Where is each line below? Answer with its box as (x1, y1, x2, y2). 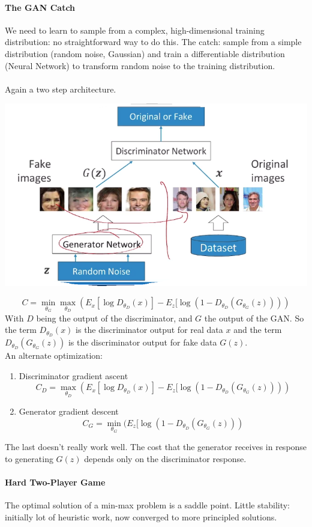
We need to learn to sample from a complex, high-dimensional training (5, 23, 265, 36)
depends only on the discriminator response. (84, 452, 247, 465)
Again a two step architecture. (5, 82, 116, 95)
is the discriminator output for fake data (68, 336, 217, 349)
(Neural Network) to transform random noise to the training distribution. (5, 59, 275, 72)
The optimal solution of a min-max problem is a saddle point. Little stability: (5, 499, 290, 511)
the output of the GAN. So (204, 311, 304, 324)
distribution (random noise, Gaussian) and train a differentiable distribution (5, 47, 285, 59)
